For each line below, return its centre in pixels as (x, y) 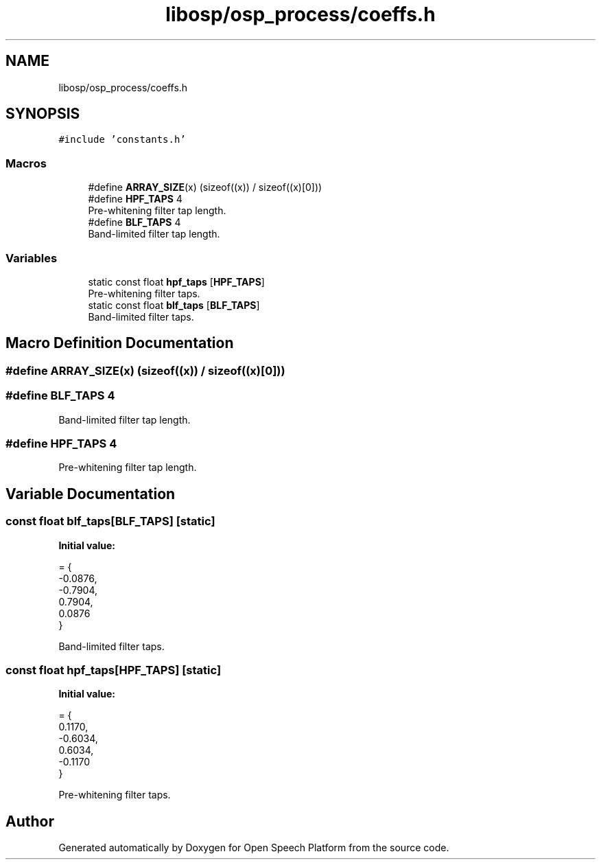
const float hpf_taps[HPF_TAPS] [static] (114, 670)
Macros (26, 163)
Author (30, 821)
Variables (32, 258)
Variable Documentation (91, 494)
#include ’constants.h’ (122, 140)
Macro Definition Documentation (120, 343)
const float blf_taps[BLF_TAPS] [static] (110, 521)
